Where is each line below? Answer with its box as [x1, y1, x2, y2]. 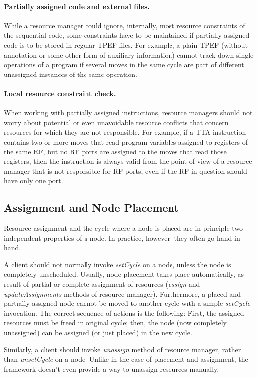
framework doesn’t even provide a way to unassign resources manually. [4, 363, 219, 374]
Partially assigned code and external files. [4, 1, 150, 11]
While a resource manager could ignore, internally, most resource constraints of [4, 20, 245, 30]
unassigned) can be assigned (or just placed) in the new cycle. [4, 327, 192, 338]
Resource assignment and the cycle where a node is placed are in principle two [4, 223, 243, 233]
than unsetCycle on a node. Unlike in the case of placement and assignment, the [4, 354, 248, 364]
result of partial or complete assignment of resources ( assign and [4, 279, 200, 289]
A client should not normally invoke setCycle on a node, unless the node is [4, 259, 231, 269]
